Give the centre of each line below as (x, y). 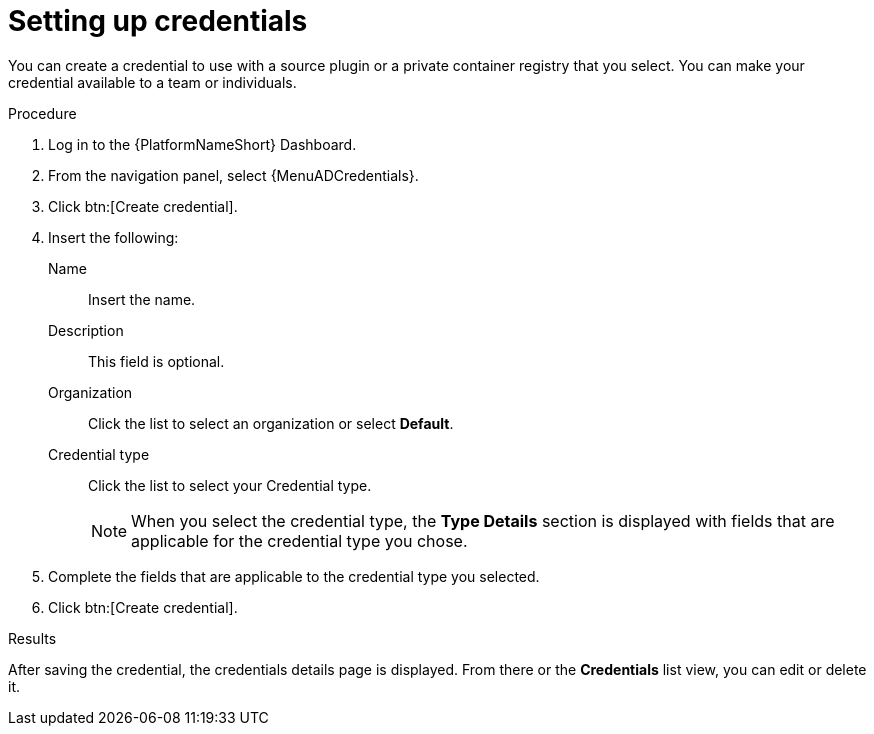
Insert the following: (113, 237)
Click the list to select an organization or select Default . (271, 423)
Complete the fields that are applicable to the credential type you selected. (294, 576)
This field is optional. (156, 361)
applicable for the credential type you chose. (299, 540)
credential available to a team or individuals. (152, 82)
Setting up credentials (158, 21)
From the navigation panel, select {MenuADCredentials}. (233, 175)
